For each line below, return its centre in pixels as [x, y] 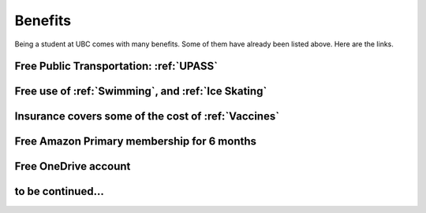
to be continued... [59, 191]
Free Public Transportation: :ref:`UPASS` [116, 66]
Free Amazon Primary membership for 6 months [135, 141]
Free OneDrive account [73, 166]
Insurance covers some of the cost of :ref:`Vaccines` [147, 117]
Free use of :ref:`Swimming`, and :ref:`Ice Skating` [141, 92]
